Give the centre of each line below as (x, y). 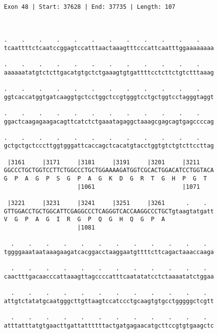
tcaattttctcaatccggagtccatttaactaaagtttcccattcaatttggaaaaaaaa (109, 48)
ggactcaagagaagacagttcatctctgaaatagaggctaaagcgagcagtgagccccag (109, 121)
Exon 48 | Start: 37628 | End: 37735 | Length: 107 (90, 7)
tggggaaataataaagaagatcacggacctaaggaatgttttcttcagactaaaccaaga (109, 252)
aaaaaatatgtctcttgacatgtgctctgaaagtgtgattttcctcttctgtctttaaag (109, 72)
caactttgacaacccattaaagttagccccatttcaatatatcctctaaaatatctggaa (109, 276)
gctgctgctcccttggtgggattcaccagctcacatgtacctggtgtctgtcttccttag (109, 146)
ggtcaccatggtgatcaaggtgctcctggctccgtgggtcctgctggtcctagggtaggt (109, 97)
